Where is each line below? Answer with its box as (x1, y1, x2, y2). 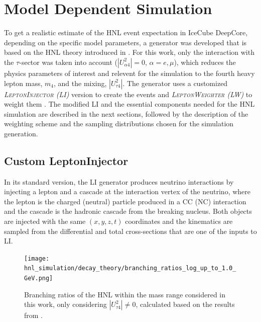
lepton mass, (4, 77, 43, 88)
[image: (24, 255, 50, 262)
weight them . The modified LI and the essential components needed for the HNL (4, 99, 255, 109)
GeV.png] (24, 275, 53, 282)
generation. (4, 128, 38, 138)
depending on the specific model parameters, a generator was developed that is (4, 37, 247, 47)
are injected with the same (4, 216, 86, 226)
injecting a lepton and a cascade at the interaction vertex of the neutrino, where (4, 186, 251, 197)
